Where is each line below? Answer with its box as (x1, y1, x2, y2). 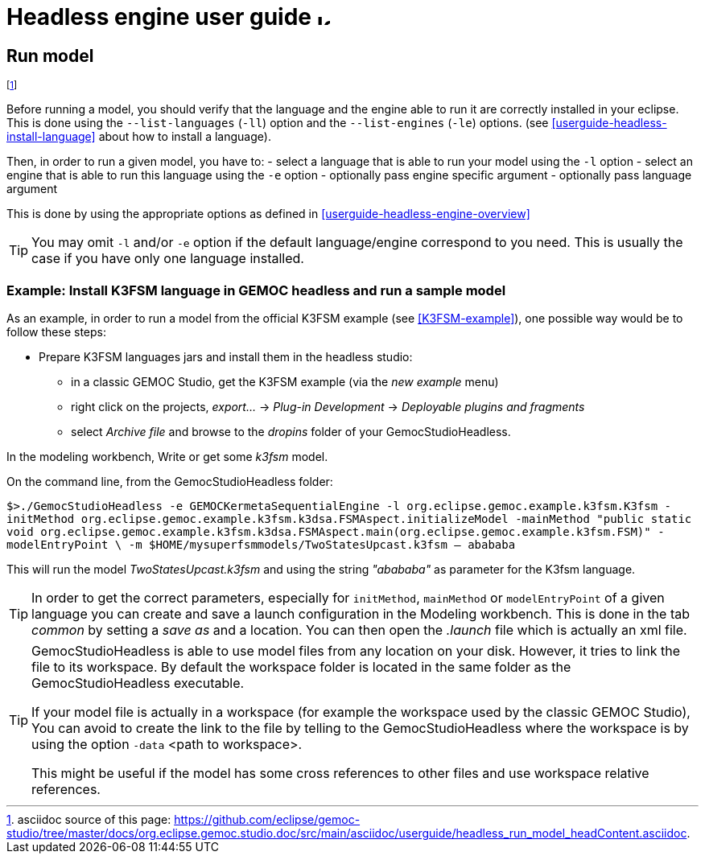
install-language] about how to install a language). (6, 130, 271, 144)
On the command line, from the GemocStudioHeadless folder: (6, 474, 333, 488)
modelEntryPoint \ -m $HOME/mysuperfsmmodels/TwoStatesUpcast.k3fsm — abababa (6, 537, 516, 551)
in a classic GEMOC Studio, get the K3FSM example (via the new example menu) (71, 374, 499, 389)
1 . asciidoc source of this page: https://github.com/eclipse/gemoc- (6, 812, 361, 826)
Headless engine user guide (6, 3, 312, 31)
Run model (6, 45, 94, 66)
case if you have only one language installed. (31, 250, 304, 267)
